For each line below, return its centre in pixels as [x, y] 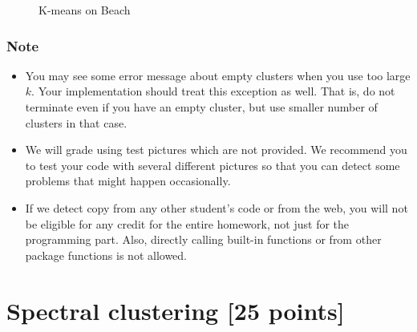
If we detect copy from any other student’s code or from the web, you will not [217, 207]
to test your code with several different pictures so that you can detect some [213, 165]
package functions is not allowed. [106, 255]
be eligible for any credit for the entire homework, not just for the [187, 223]
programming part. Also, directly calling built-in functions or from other [203, 239]
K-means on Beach [85, 10]
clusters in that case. [76, 122]
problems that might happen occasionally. [128, 181]
